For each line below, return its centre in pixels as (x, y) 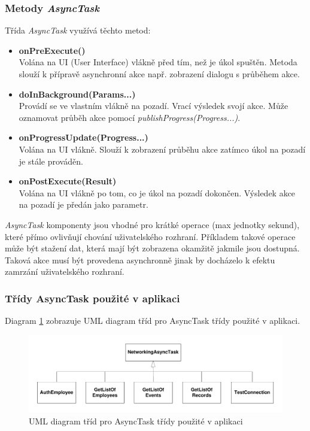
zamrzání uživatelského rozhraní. (65, 271)
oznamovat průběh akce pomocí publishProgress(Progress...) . (130, 117)
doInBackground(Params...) (77, 94)
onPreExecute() (52, 50)
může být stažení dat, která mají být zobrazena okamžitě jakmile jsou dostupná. (152, 248)
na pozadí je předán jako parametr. (83, 204)
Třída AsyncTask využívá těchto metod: (78, 30)
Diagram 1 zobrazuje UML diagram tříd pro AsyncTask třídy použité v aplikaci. (153, 321)
